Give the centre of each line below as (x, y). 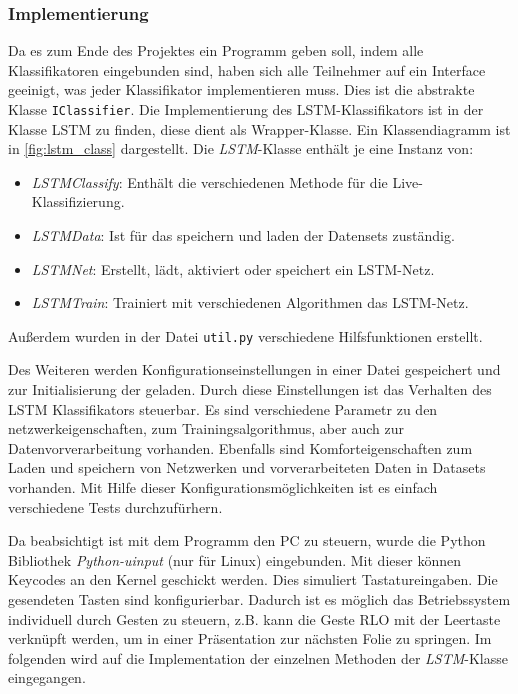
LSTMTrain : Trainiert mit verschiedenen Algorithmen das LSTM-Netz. (250, 302)
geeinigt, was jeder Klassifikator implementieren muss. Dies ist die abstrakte (241, 89)
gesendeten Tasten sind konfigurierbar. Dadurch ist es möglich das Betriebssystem (259, 599)
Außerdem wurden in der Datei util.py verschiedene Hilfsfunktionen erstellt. (245, 335)
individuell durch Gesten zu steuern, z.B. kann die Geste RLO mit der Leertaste (254, 618)
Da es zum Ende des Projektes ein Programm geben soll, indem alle (216, 50)
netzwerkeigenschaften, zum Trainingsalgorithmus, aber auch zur (206, 428)
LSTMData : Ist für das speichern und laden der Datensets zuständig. (243, 235)
